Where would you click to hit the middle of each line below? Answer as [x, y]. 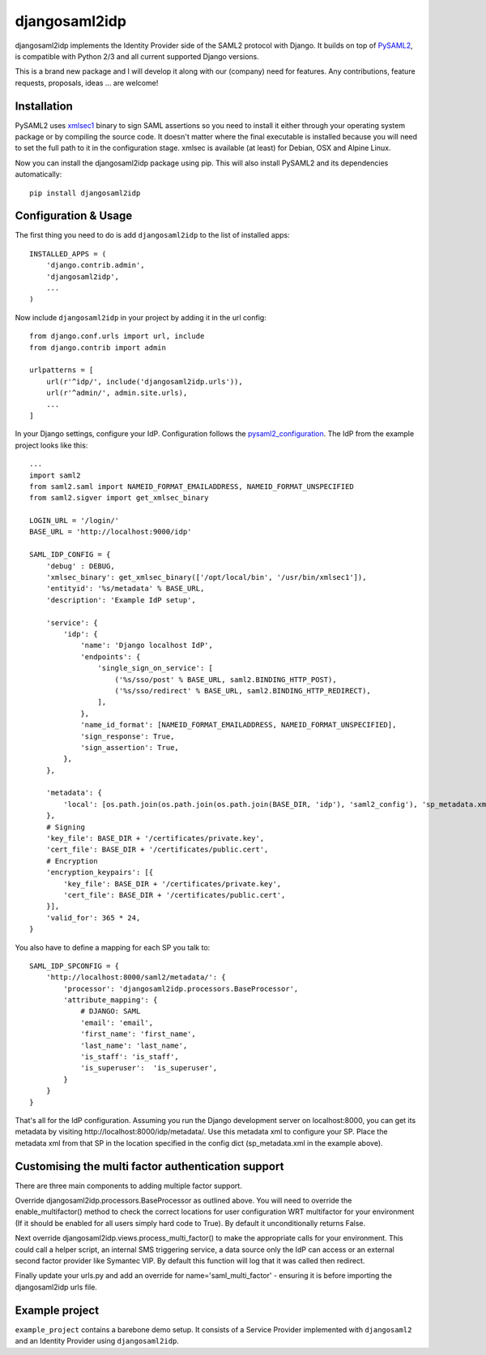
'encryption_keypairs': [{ [100, 873]
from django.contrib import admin [98, 347]
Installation [44, 106]
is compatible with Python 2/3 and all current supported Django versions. [137, 56]
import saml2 [55, 475]
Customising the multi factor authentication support [149, 1166]
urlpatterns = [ [62, 370]
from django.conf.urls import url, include [117, 336]
